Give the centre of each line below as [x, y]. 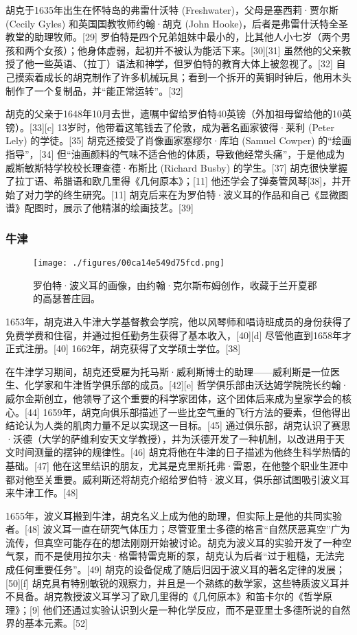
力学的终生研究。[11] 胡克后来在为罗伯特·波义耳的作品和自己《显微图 [191, 194]
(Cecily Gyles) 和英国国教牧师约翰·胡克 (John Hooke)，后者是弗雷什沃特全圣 [177, 23]
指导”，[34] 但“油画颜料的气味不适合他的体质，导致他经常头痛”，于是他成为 [175, 153]
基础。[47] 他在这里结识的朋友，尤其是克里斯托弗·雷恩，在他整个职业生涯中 [177, 465]
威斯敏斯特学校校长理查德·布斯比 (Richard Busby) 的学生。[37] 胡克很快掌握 [177, 167]
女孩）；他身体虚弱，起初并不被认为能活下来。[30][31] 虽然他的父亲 [193, 50]
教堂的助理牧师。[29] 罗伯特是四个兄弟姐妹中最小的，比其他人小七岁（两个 [173, 37]
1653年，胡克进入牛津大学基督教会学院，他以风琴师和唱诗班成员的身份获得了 [178, 321]
